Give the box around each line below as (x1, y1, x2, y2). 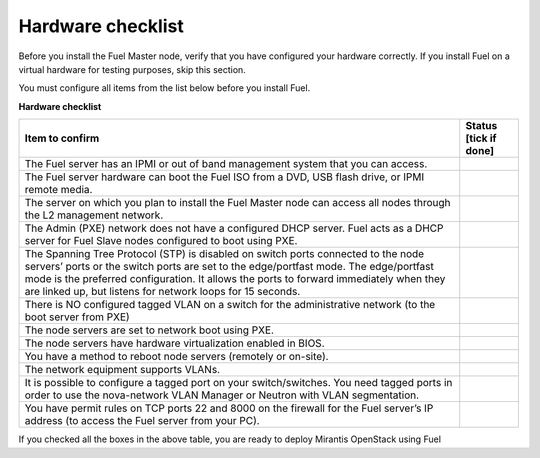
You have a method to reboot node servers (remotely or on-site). (24, 350, 329, 364)
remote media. (24, 183, 93, 197)
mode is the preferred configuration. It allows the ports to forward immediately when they (24, 272, 446, 286)
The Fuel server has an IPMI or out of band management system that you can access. (24, 157, 428, 171)
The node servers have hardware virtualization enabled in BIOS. (24, 336, 325, 350)
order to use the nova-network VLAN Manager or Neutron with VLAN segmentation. (24, 388, 420, 402)
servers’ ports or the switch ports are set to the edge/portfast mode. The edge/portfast (24, 260, 435, 274)
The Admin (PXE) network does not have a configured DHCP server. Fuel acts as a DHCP (24, 221, 444, 235)
